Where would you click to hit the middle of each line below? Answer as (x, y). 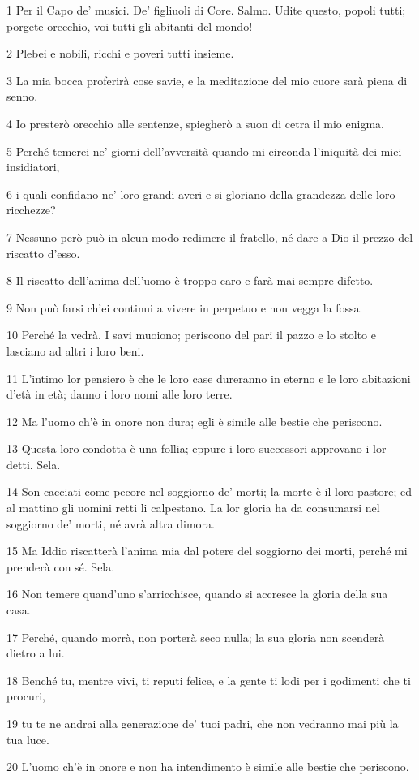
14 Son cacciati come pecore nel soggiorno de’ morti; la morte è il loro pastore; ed (209, 491)
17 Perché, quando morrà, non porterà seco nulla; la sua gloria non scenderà (196, 637)
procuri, (26, 696)
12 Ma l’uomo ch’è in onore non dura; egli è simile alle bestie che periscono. (195, 421)
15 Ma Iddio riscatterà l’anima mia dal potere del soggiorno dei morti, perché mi (207, 551)
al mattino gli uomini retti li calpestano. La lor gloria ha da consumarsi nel (193, 508)
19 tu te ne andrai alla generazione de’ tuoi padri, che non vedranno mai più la (203, 723)
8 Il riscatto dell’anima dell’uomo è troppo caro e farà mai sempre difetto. (190, 280)
